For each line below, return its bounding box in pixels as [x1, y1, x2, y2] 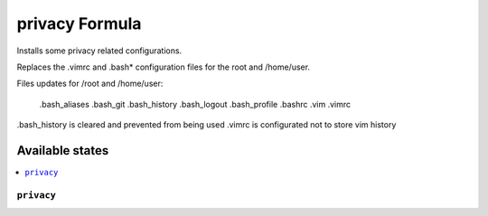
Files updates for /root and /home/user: [16, 78, 164, 89]
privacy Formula [16, 14, 142, 33]
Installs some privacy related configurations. [16, 45, 183, 56]
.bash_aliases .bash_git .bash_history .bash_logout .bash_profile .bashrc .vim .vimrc [39, 99, 352, 109]
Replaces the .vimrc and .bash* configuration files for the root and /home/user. [16, 61, 311, 72]
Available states [16, 143, 109, 158]
